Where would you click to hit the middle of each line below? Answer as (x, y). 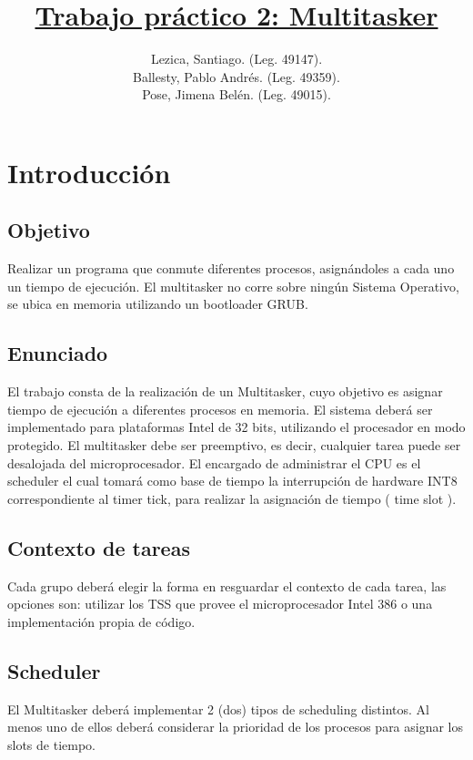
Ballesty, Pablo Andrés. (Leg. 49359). (236, 76)
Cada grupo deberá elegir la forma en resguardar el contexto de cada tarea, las (227, 585)
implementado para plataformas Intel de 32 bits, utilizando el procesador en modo (236, 427)
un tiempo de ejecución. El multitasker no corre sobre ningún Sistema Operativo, (233, 286)
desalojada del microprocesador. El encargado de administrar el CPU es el (214, 462)
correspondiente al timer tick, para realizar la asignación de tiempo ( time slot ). (232, 498)
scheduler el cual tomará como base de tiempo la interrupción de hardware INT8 (232, 481)
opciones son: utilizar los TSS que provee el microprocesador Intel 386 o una (220, 604)
